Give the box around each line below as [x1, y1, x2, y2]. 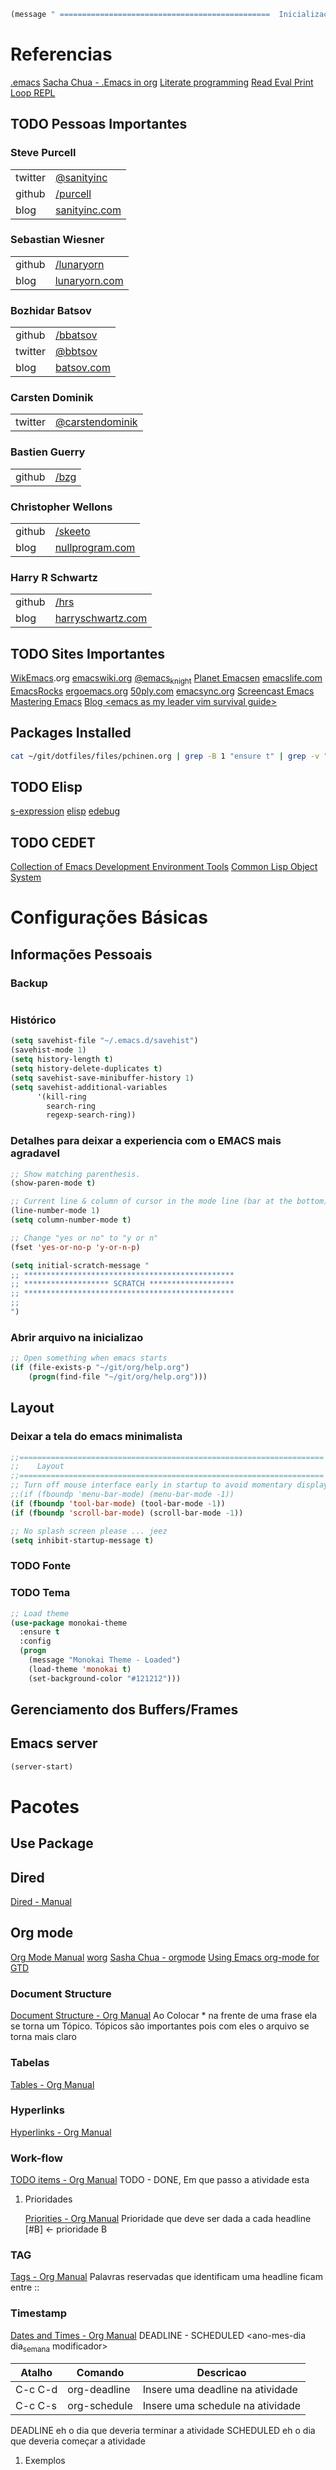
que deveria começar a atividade [10, 2435, 146, 2447]
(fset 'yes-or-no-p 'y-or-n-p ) [10, 1242, 141, 1252]
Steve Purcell [10, 146, 77, 160]
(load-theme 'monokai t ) [28, 1664, 132, 1674]
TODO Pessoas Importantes [10, 116, 188, 133]
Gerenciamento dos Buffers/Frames [10, 1701, 239, 1719]
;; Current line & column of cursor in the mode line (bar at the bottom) [10, 1196, 329, 1207]
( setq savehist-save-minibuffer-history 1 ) [10, 1073, 195, 1083]
